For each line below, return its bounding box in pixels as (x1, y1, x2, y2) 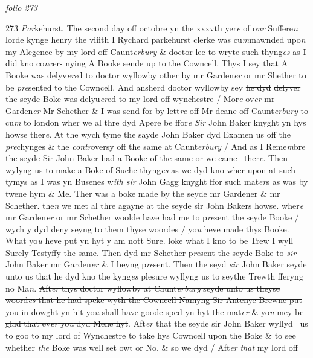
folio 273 (5, 1, 37, 13)
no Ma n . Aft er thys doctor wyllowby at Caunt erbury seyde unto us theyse (5, 281, 280, 294)
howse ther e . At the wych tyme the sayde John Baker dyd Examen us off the (5, 127, 291, 140)
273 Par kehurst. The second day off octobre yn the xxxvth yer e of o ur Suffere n (5, 21, 298, 34)
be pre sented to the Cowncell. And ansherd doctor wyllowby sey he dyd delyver (5, 80, 301, 93)
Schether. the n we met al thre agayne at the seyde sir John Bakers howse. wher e (5, 199, 304, 211)
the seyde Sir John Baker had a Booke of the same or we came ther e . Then (5, 152, 288, 164)
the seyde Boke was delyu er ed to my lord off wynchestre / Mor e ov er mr (5, 92, 275, 105)
